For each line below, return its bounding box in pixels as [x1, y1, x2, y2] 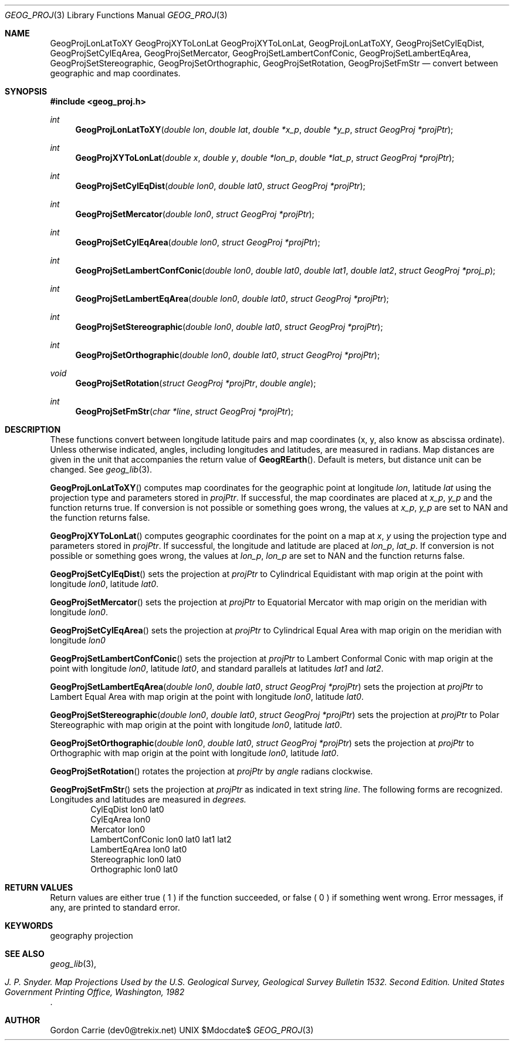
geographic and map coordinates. [50, 68, 181, 78]
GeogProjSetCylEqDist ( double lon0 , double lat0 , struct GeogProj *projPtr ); [75, 181, 366, 191]
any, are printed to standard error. [50, 902, 180, 912]
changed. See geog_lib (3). [50, 464, 153, 474]
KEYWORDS [5, 921, 53, 931]
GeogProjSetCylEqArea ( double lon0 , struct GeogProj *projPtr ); [75, 237, 320, 247]
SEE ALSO [5, 949, 45, 959]
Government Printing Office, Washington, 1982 [5, 987, 185, 997]
